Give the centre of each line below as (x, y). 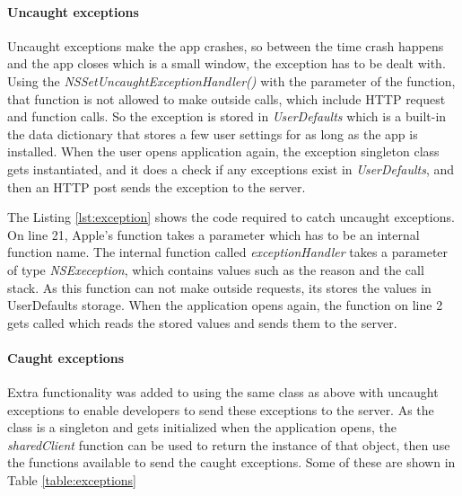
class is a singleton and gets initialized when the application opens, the (202, 427)
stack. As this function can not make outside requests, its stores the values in (219, 287)
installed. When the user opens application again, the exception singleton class (223, 151)
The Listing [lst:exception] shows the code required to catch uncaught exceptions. (231, 217)
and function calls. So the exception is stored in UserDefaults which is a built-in (227, 116)
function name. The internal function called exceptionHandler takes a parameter (228, 252)
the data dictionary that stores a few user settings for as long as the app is (213, 133)
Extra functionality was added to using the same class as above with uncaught (223, 392)
